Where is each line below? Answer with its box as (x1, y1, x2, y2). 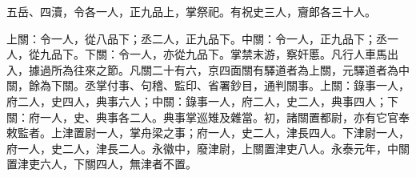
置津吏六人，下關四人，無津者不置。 (6, 155, 197, 172)
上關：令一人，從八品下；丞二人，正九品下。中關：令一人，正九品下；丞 (6, 30, 387, 46)
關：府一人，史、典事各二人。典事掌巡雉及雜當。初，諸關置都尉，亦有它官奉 (6, 108, 410, 125)
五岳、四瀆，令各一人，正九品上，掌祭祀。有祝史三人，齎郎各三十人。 (6, 3, 376, 19)
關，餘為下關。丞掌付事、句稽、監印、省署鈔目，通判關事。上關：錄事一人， (6, 77, 410, 94)
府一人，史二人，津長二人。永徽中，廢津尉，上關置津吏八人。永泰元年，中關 (6, 139, 410, 156)
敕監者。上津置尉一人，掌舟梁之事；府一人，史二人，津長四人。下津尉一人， (6, 124, 410, 141)
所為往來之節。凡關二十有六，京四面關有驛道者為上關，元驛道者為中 (50, 61, 410, 78)
